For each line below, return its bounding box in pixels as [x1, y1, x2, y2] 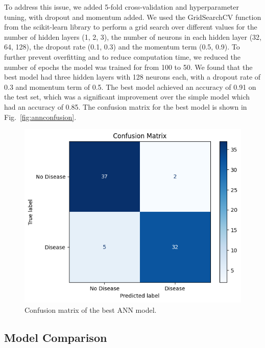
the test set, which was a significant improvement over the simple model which [4, 91, 250, 102]
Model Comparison [4, 329, 107, 345]
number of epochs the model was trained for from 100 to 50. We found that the [4, 61, 253, 72]
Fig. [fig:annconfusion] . [4, 111, 77, 122]
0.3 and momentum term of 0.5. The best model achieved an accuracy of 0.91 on [4, 81, 256, 92]
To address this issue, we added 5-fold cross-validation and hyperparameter [4, 2, 239, 12]
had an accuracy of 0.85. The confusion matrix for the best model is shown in [4, 101, 247, 112]
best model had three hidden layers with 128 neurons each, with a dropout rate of [4, 71, 261, 82]
